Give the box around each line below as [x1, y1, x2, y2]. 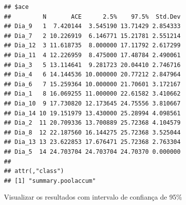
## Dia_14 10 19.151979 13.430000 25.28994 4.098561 [4, 109, 181, 117]
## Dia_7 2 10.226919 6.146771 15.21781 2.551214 [4, 32, 181, 39]
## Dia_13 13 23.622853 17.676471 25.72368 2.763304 [4, 138, 181, 146]
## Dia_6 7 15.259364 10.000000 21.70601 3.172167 [4, 80, 181, 88]
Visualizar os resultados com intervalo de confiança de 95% [4, 192, 182, 202]
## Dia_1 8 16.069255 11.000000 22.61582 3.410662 [4, 90, 181, 98]
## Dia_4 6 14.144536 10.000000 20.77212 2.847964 [4, 71, 181, 78]
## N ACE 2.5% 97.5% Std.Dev [4, 13, 181, 20]
